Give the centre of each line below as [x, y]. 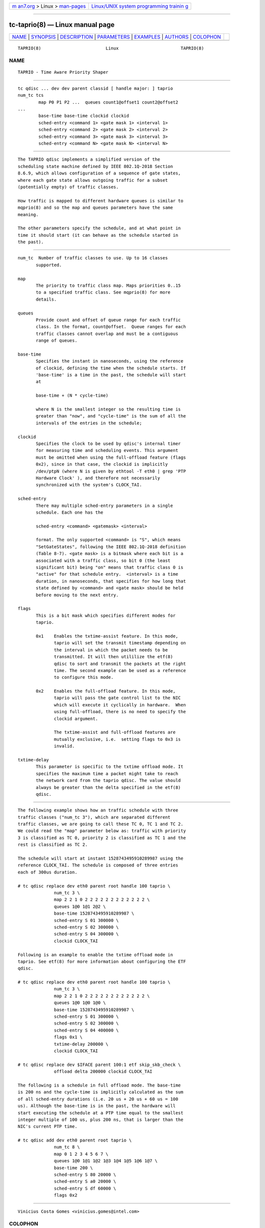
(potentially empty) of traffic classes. [68, 187]
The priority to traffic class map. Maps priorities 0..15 [108, 286]
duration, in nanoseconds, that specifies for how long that [111, 581]
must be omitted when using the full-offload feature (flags [111, 457]
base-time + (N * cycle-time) [72, 396]
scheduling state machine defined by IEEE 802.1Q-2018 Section [95, 166]
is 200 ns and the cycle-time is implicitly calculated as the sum [101, 1092]
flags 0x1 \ [68, 1037]
